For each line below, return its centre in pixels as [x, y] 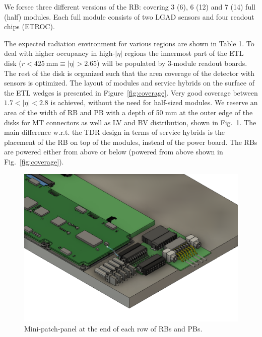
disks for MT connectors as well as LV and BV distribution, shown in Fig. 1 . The [130, 122]
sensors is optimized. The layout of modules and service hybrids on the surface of [129, 83]
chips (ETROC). [29, 26]
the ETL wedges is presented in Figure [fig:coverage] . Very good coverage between [131, 92]
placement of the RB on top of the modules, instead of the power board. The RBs [131, 142]
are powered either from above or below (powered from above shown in [114, 152]
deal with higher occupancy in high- [60, 53]
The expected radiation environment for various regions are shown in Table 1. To [129, 43]
